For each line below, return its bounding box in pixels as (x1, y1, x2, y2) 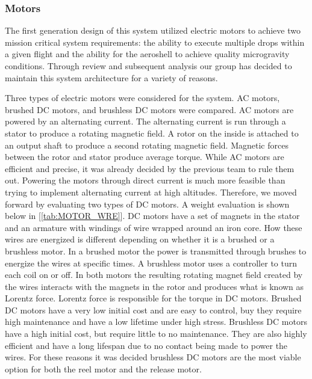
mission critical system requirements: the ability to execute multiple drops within (5, 35, 305, 48)
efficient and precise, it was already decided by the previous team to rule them (5, 162, 295, 174)
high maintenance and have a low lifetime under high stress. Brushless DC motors (5, 315, 307, 328)
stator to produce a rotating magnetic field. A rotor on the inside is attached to (5, 126, 299, 139)
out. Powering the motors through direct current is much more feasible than (5, 174, 285, 186)
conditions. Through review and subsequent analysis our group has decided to (5, 60, 292, 72)
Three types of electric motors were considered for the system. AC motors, (5, 91, 280, 104)
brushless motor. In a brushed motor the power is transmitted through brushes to (5, 244, 307, 257)
